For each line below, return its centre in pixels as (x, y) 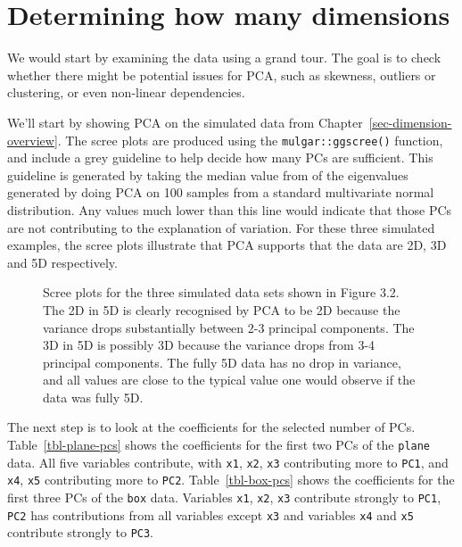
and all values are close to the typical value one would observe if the (229, 380)
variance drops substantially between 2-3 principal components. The (229, 327)
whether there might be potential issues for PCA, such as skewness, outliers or (222, 75)
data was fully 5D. (93, 397)
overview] (33, 140)
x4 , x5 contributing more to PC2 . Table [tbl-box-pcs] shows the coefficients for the (231, 480)
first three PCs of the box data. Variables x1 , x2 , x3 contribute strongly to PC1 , (224, 497)
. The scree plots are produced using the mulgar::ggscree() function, (250, 140)
